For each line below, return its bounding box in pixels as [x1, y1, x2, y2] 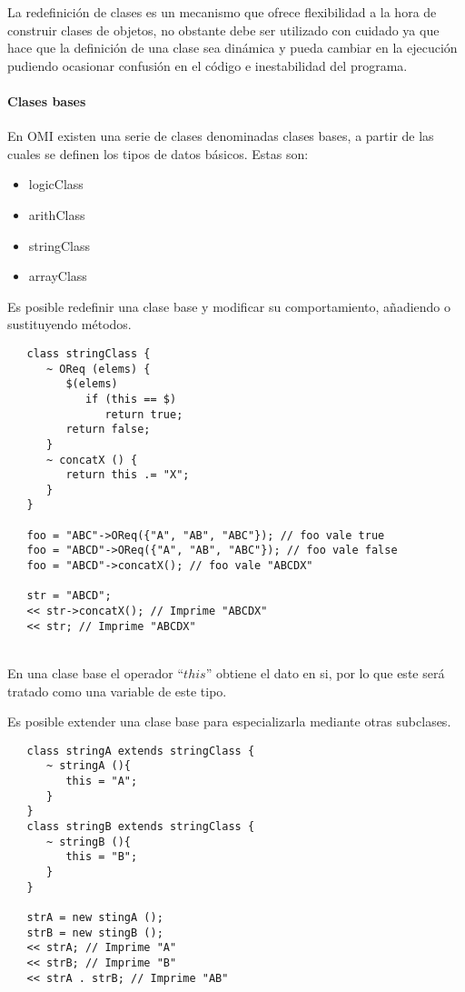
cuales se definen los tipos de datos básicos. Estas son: [7, 144, 309, 163]
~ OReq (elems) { [45, 362, 151, 376]
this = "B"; [65, 850, 138, 864]
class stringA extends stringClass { [26, 744, 255, 757]
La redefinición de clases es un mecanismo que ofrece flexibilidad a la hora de [7, 3, 437, 21]
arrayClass [28, 266, 87, 286]
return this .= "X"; [65, 468, 190, 482]
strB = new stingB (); [26, 926, 163, 939]
